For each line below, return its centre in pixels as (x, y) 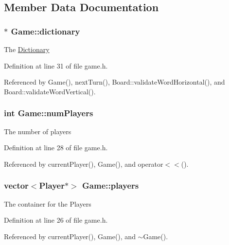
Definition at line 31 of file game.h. (56, 65)
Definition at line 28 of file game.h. (56, 148)
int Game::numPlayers (49, 113)
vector (16, 185)
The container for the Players (48, 203)
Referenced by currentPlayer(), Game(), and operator (84, 164)
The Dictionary (27, 49)
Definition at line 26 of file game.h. (56, 220)
